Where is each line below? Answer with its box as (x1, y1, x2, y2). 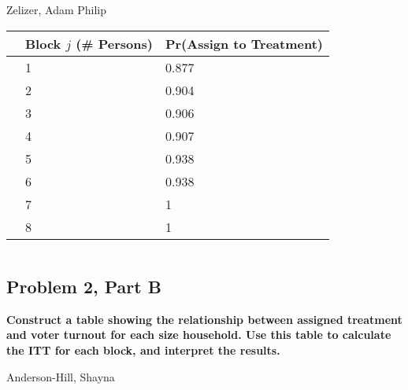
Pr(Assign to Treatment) (165, 34, 323, 53)
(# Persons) (76, 34, 153, 53)
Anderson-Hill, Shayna (6, 368, 115, 384)
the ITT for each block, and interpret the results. (6, 341, 280, 358)
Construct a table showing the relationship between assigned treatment (6, 311, 402, 327)
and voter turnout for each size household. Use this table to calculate (6, 326, 391, 343)
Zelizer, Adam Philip (6, 2, 107, 17)
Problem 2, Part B (6, 274, 161, 298)
